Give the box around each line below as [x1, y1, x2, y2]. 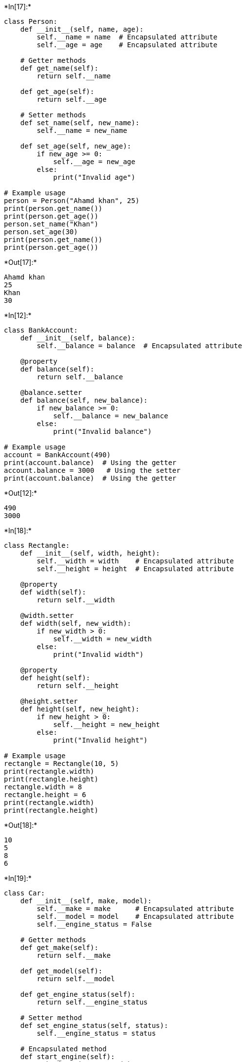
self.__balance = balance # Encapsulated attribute [37, 342, 242, 350]
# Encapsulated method [20, 1045, 107, 1053]
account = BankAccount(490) [4, 451, 111, 459]
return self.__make [37, 951, 111, 959]
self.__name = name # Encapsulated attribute [37, 33, 218, 41]
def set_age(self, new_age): [20, 142, 132, 150]
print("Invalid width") [53, 651, 144, 658]
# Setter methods [20, 111, 86, 119]
